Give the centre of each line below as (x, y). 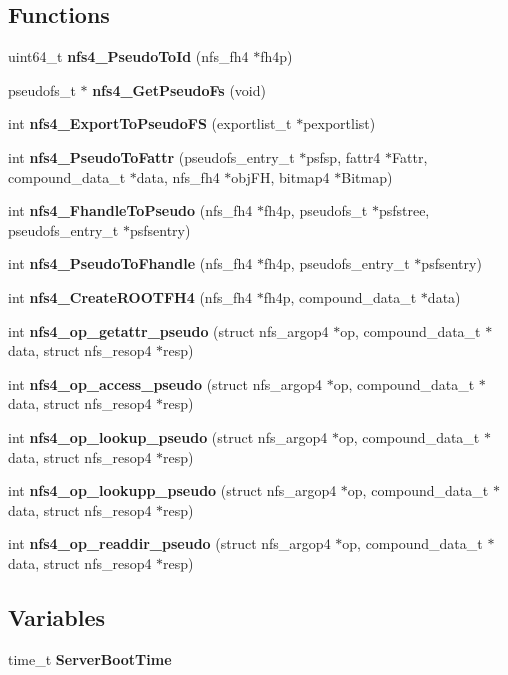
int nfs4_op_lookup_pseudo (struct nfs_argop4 (168, 436)
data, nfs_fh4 (178, 176)
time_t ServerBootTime (90, 658)
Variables (57, 616)
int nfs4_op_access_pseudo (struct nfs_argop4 (165, 383)
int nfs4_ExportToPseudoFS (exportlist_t (150, 123)
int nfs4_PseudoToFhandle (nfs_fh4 (130, 263)
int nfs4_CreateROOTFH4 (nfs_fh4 (130, 296)
